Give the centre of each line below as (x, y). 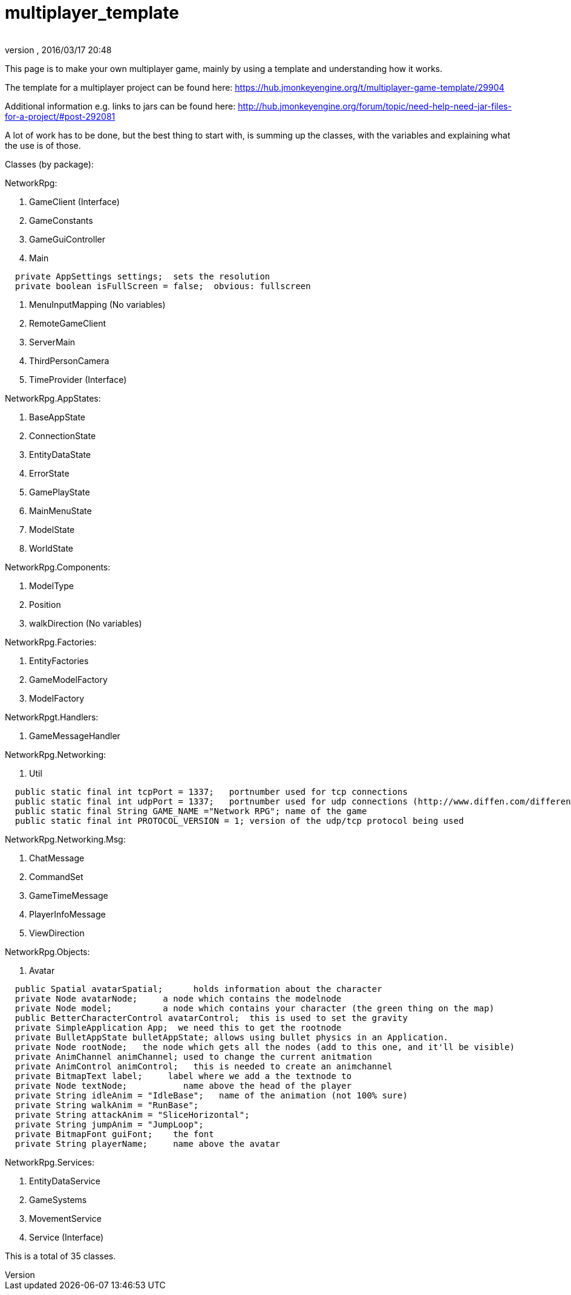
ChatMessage (57, 858)
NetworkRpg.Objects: (47, 951)
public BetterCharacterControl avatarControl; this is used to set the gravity (211, 1018)
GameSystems (58, 1199)
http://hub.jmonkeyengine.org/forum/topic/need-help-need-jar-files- (375, 106)
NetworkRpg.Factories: (51, 642)
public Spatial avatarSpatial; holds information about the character (198, 989)
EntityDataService (65, 1181)
